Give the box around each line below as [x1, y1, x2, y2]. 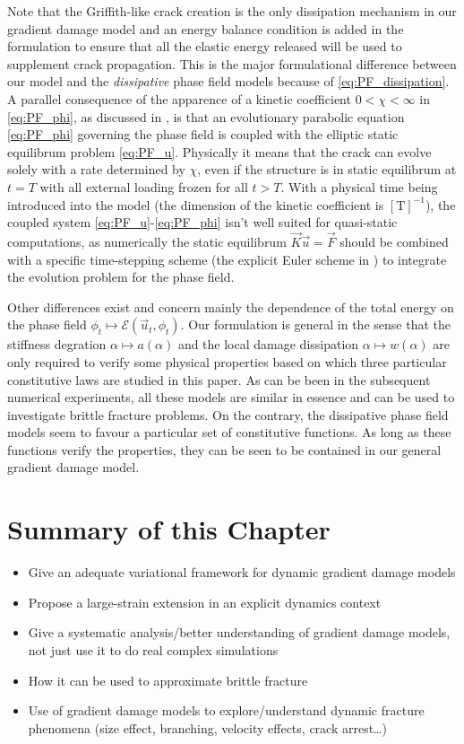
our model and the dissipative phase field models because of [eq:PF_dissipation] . [7, 72, 450, 91]
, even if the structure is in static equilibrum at [197, 160, 457, 179]
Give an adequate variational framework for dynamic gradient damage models [28, 563, 456, 582]
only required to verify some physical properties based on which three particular [7, 352, 447, 371]
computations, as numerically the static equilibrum [7, 232, 287, 250]
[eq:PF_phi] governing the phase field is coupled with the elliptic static [7, 125, 399, 144]
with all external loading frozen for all [39, 177, 248, 196]
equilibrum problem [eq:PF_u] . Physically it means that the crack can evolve [7, 142, 432, 161]
